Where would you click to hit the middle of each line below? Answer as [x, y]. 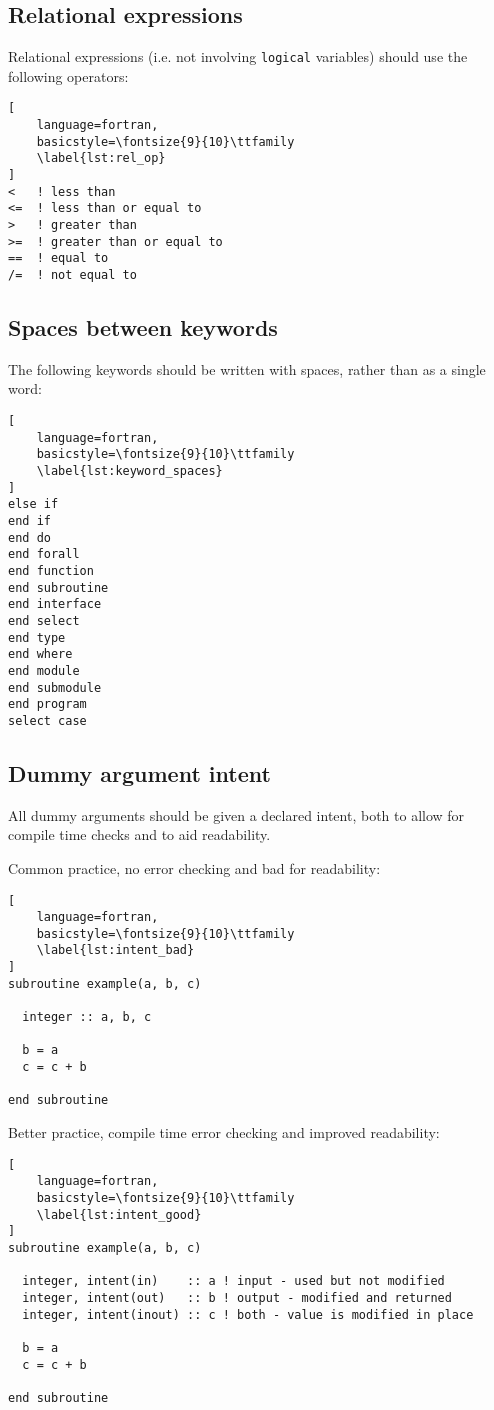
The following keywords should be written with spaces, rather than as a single [247, 368]
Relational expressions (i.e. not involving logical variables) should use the [238, 56]
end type [37, 637]
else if [33, 504]
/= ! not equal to [72, 275]
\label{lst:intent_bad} [115, 950]
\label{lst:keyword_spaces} [129, 471]
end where [40, 654]
